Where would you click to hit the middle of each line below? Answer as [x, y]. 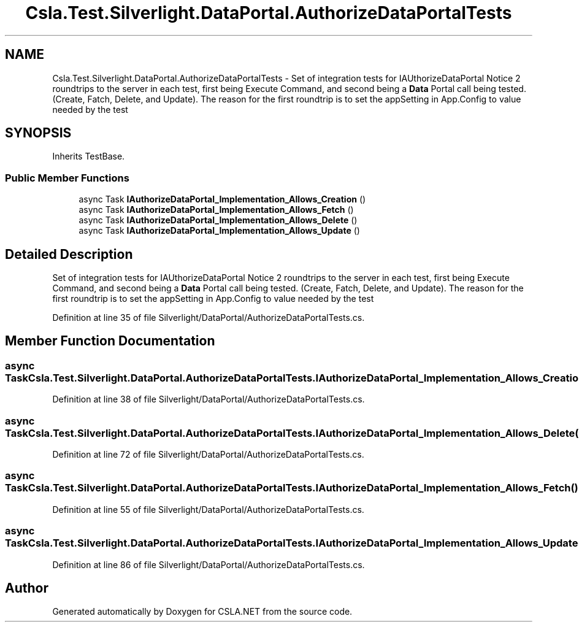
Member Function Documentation [110, 341]
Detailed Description [69, 254]
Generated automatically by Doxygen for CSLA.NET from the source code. [202, 612]
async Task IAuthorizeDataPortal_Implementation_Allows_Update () [219, 231]
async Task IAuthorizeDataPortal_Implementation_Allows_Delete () [218, 220]
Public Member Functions [67, 178]
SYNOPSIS [38, 133]
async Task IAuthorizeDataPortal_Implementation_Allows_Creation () [222, 199]
